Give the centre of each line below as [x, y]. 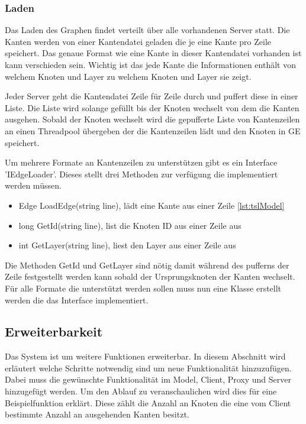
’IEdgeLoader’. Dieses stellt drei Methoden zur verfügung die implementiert [141, 174]
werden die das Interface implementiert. [77, 300]
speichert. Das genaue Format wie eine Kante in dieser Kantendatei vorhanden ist [153, 53]
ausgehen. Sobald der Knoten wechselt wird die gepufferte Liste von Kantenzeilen [152, 119]
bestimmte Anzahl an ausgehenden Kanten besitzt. [97, 414]
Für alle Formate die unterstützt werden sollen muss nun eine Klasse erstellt [143, 288]
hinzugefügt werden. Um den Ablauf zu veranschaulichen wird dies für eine [141, 391]
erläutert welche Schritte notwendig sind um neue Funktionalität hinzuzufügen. [148, 368]
